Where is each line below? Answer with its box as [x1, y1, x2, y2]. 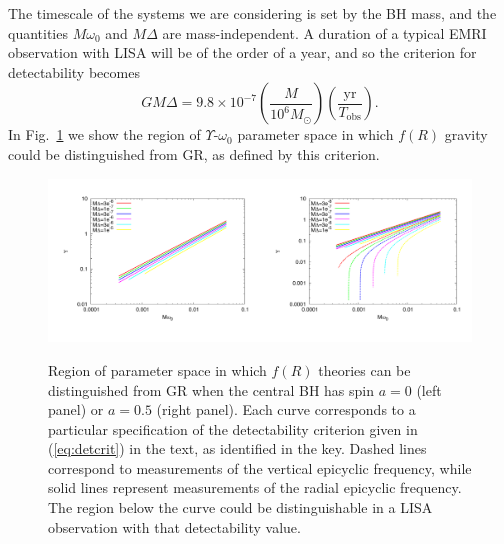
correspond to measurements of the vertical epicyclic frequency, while [48, 457, 472, 478]
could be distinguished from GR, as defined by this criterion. [8, 143, 380, 164]
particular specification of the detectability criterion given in [48, 418, 418, 439]
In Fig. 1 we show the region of [8, 124, 201, 145]
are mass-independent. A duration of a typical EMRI [162, 22, 487, 43]
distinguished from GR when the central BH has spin [48, 379, 374, 400]
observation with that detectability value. [48, 516, 301, 537]
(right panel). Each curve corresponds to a [156, 399, 416, 420]
